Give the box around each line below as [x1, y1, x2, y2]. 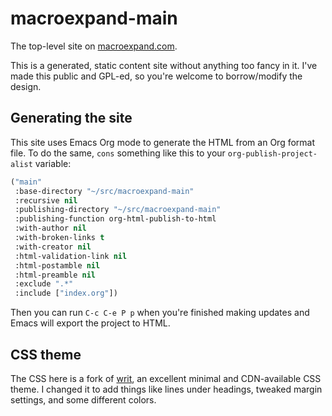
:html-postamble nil [14, 260, 101, 271]
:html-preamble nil [14, 270, 97, 280]
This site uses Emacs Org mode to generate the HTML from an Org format [10, 136, 316, 148]
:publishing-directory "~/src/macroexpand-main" [14, 205, 222, 215]
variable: [34, 157, 72, 169]
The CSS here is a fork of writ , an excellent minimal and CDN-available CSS [10, 372, 322, 384]
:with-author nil [14, 223, 87, 234]
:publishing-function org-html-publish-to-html [14, 214, 217, 224]
